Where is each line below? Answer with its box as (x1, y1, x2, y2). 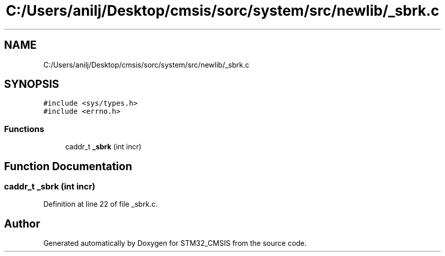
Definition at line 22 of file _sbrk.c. (43, 200, 158, 209)
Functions (4, 123, 44, 134)
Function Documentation (4, 159, 132, 173)
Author (4, 217, 40, 230)
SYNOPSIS (4, 78, 59, 91)
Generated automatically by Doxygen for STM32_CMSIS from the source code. (43, 239, 307, 248)
